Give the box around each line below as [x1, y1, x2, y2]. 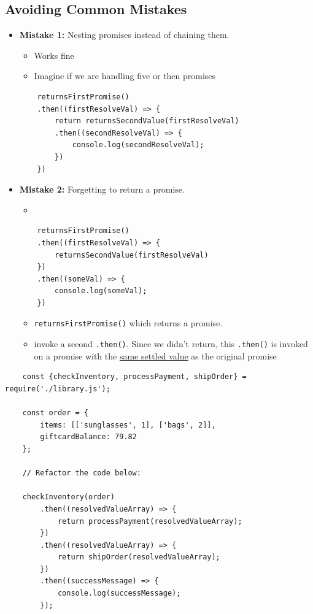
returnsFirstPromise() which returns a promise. [34, 317, 223, 329]
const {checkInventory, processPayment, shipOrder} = [22, 372, 247, 382]
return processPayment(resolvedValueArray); [57, 516, 242, 526]
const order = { [22, 409, 89, 418]
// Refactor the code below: [22, 469, 141, 478]
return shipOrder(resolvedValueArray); [57, 553, 220, 562]
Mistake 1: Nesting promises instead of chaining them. [19, 28, 230, 41]
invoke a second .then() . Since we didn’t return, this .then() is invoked [34, 337, 308, 350]
